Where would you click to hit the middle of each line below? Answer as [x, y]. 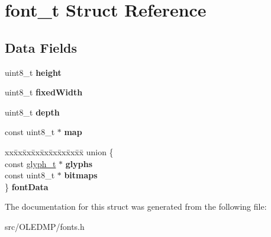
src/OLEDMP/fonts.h [45, 226]
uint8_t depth [32, 112]
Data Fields [41, 47]
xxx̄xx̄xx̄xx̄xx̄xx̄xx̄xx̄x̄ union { [59, 151]
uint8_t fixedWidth [44, 92]
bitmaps [81, 175]
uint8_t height [33, 72]
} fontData [27, 186]
